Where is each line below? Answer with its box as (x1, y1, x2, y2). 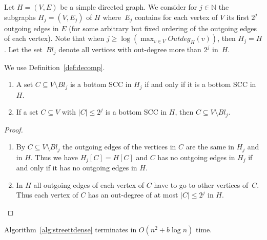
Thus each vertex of (16, 189, 78, 200)
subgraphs (4, 11, 36, 22)
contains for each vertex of (135, 11, 218, 22)
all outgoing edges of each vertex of (33, 179, 145, 190)
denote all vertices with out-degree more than (58, 44, 201, 55)
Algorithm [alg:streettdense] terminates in (4, 224, 137, 234)
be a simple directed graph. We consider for (60, 2, 197, 12)
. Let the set (4, 44, 43, 55)
